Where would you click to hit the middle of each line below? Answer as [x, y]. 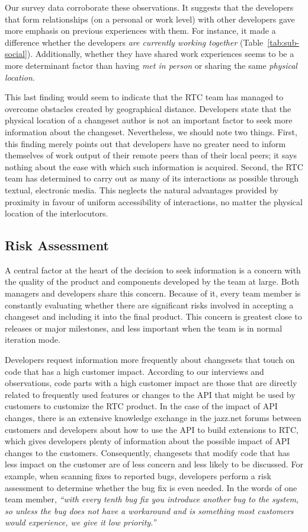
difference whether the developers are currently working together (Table [134, 42]
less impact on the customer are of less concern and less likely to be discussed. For [154, 464]
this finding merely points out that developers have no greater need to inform [145, 143]
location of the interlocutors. [57, 213]
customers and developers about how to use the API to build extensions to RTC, [152, 429]
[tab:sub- [283, 42]
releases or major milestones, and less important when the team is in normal [144, 328]
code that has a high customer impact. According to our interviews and [134, 371]
